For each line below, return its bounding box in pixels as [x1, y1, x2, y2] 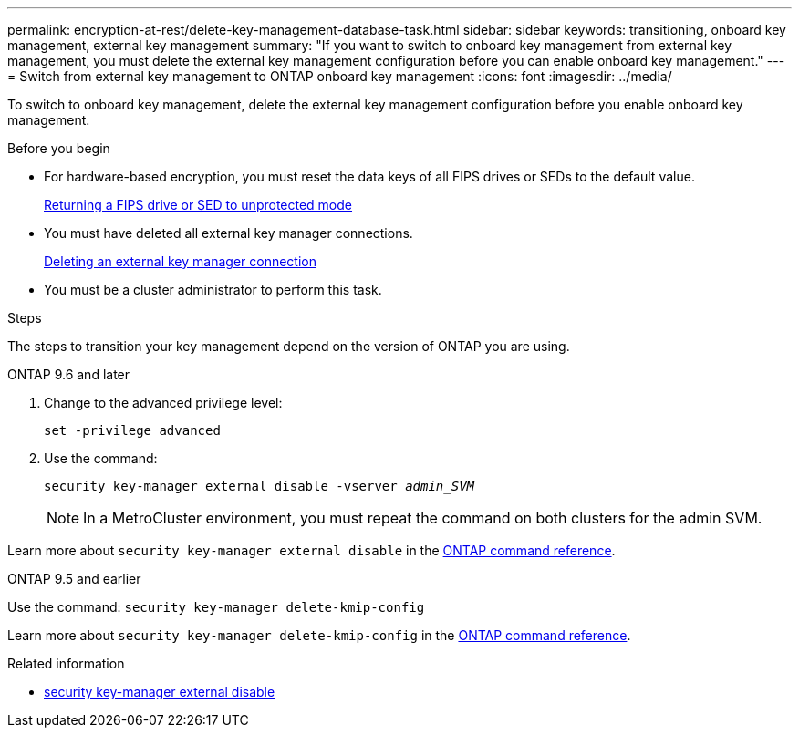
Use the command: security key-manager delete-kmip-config [7, 599, 425, 615]
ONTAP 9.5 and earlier [7, 571, 141, 586]
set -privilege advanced [44, 423, 221, 438]
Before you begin [7, 140, 110, 156]
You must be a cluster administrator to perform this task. [44, 282, 382, 297]
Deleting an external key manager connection [44, 254, 316, 269]
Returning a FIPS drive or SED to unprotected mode [44, 197, 353, 212]
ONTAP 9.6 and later [7, 367, 130, 382]
